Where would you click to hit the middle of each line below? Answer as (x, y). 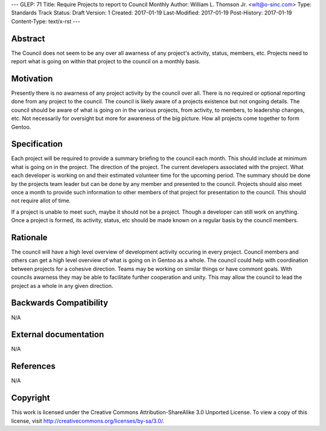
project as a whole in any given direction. (62, 286)
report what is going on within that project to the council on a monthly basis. (106, 62)
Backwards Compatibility (60, 303)
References (33, 366)
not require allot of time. (41, 201)
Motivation (32, 78)
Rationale (29, 238)
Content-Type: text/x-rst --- (46, 21)
